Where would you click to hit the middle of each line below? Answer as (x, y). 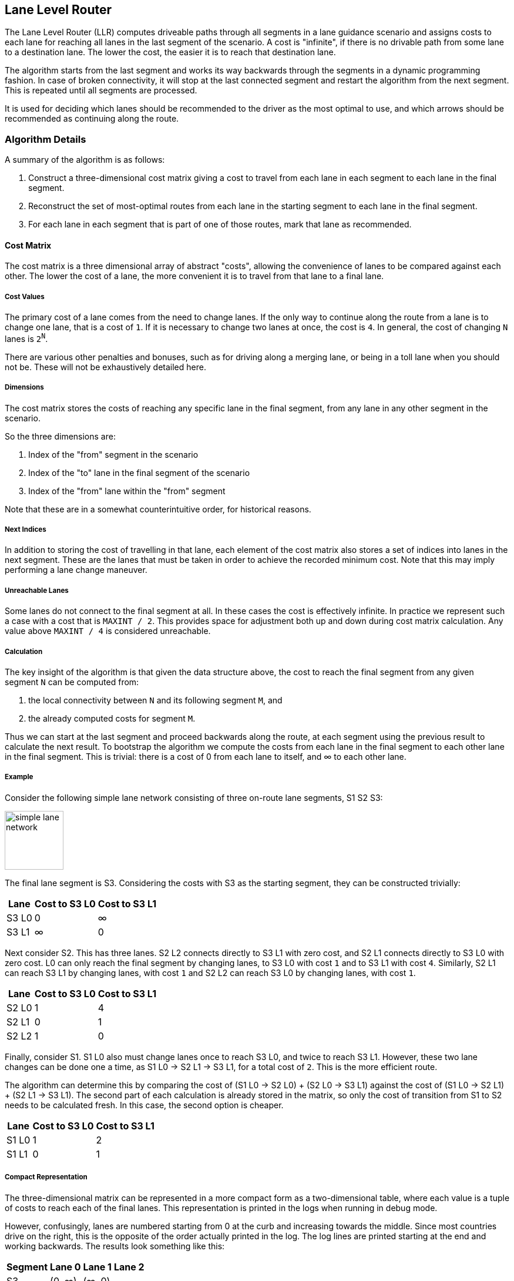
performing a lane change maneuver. (76, 570)
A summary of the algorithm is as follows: (85, 160)
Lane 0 (65, 1267)
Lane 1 (97, 1267)
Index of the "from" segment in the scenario (113, 454)
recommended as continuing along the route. (92, 119)
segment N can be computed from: (72, 682)
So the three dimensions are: (60, 436)
